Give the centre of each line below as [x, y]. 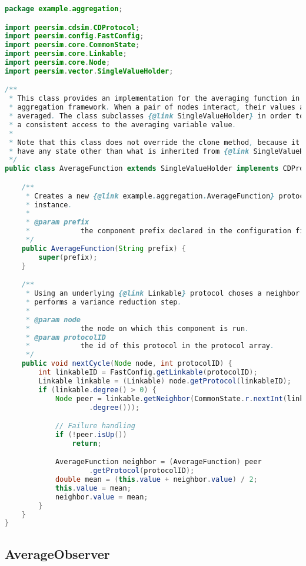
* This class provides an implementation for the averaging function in [154, 99]
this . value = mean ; [93, 488]
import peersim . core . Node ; [58, 63]
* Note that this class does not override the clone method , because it [154, 142]
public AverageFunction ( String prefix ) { [104, 248]
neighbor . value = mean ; [102, 497]
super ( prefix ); [68, 257]
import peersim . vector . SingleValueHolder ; [89, 71]
